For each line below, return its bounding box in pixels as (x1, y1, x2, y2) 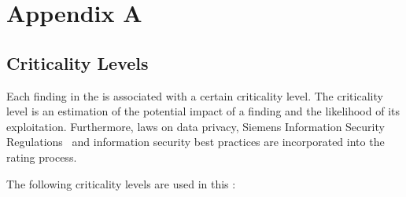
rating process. (6, 148, 77, 165)
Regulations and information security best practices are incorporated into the (6, 133, 385, 150)
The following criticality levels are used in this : (6, 175, 236, 192)
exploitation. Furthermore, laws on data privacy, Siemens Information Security (6, 118, 385, 134)
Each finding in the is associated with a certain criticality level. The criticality (6, 87, 383, 104)
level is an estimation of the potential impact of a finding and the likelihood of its (6, 103, 400, 119)
